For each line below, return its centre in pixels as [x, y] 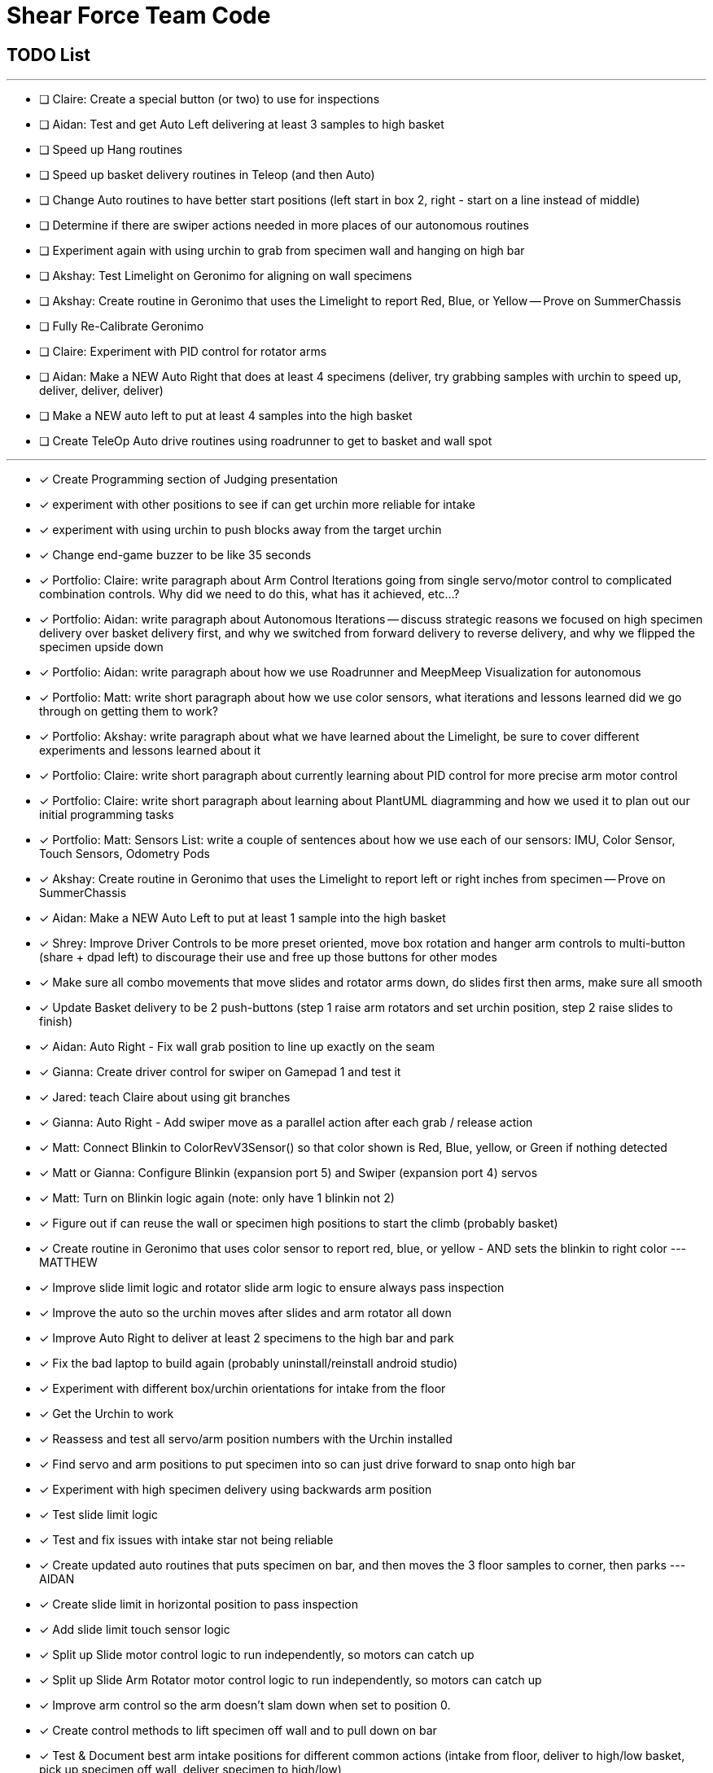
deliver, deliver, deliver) [101, 391]
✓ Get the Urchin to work [107, 1414]
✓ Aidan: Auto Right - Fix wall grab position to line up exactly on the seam [237, 1047]
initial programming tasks [107, 815]
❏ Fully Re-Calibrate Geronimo [122, 326]
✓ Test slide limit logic [98, 1515]
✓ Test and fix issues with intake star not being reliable [186, 1540]
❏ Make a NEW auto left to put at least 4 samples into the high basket [226, 416]
